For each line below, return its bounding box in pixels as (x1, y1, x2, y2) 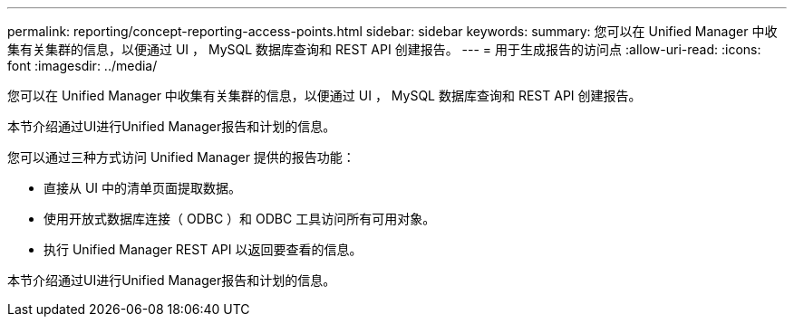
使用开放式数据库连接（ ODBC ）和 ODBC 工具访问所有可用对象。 (44, 211, 436, 226)
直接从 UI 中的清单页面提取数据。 (44, 180, 242, 195)
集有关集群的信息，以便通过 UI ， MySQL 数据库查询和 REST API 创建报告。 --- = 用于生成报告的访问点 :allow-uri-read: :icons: (7, 42, 761, 57)
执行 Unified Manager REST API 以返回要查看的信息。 (44, 242, 363, 257)
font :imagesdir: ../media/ (7, 58, 158, 73)
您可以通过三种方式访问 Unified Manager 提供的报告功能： (7, 149, 355, 165)
